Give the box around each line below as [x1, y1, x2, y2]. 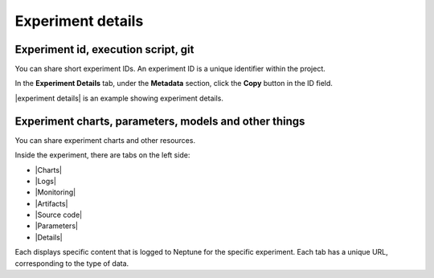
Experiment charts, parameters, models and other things [14, 114, 305, 128]
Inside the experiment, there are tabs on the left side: [14, 150, 190, 160]
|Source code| [35, 210, 83, 220]
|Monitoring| [35, 187, 76, 197]
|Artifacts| [35, 198, 68, 208]
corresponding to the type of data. [14, 258, 129, 268]
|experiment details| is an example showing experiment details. [14, 93, 224, 103]
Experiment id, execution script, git [14, 43, 194, 56]
